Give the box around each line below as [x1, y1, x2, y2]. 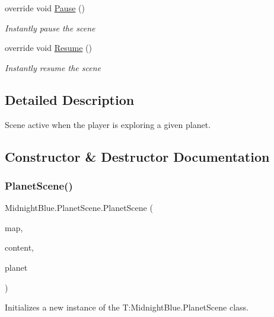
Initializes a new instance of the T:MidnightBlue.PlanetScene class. [5, 301, 248, 313]
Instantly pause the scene [5, 21, 95, 34]
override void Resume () [5, 41, 92, 54]
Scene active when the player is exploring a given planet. [5, 118, 211, 130]
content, [5, 241, 34, 254]
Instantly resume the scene [5, 61, 101, 73]
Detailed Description [5, 90, 135, 108]
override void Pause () [5, 2, 85, 14]
